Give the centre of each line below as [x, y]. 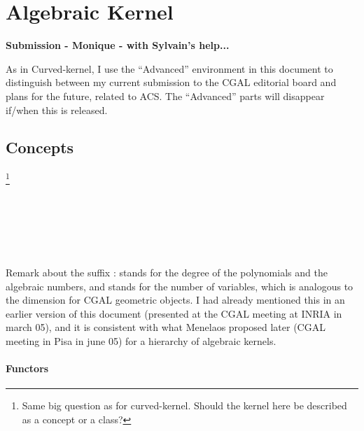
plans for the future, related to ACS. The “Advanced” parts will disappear [165, 96]
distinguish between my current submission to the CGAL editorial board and [171, 82]
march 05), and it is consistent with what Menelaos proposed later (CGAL [166, 327]
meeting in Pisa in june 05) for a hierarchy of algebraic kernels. [141, 340]
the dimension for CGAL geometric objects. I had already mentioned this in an [175, 300]
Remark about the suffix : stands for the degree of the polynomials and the [167, 272]
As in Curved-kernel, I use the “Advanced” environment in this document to [169, 68]
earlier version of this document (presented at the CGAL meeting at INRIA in [174, 313]
